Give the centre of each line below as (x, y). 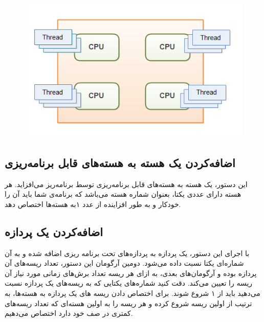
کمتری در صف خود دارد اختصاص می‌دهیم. (69, 313)
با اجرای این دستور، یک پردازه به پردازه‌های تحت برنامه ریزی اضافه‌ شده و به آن (127, 253)
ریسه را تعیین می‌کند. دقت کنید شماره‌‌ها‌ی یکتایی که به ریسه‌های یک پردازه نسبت (129, 283)
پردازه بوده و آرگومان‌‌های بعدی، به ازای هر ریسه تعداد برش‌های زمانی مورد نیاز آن (131, 273)
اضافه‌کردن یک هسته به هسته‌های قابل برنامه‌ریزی (120, 162)
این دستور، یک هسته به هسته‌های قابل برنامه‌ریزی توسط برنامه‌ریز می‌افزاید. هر (126, 184)
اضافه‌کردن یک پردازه (54, 231)
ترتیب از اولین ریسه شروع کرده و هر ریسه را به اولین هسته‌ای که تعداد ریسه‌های (128, 303)
